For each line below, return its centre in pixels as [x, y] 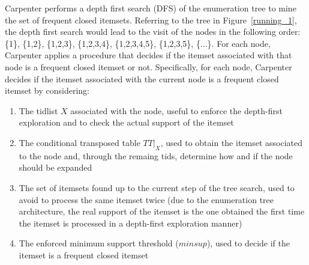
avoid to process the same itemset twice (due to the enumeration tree [146, 199]
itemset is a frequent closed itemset [84, 254]
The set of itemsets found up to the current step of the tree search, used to [157, 187]
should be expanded [55, 167]
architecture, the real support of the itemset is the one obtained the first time [162, 211]
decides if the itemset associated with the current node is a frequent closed [142, 78]
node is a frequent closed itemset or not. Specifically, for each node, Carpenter [148, 66]
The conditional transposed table [79, 142]
